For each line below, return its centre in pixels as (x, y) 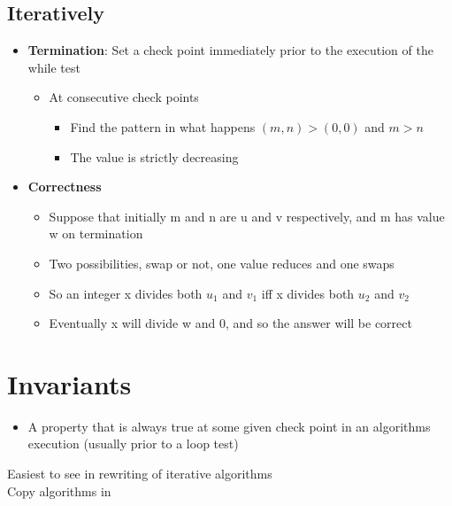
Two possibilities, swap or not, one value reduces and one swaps (222, 263)
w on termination (96, 234)
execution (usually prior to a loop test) (133, 444)
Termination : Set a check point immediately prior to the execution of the (230, 50)
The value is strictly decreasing (154, 156)
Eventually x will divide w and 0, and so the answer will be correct (230, 323)
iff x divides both (308, 293)
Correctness (65, 187)
